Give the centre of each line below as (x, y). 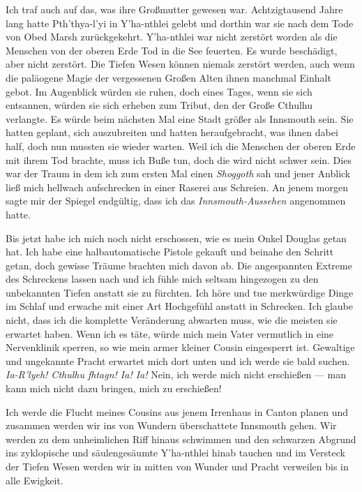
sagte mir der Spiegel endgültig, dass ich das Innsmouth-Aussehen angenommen (176, 201)
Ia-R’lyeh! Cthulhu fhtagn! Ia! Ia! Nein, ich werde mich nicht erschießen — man (176, 374)
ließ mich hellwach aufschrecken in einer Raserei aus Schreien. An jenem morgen (177, 187)
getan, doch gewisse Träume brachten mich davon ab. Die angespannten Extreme (179, 265)
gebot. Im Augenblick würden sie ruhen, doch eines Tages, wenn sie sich (159, 91)
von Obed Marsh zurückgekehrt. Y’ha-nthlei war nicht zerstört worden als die (172, 37)
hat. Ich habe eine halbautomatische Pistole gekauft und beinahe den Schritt (170, 252)
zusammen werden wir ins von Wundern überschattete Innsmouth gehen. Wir (171, 425)
